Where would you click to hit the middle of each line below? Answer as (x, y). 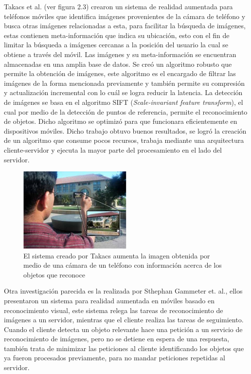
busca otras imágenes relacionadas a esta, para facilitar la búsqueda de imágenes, (125, 26)
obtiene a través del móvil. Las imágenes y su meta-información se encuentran (120, 54)
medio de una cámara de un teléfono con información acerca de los (123, 265)
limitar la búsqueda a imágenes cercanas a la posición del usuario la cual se (116, 45)
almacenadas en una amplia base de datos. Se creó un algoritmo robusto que (118, 64)
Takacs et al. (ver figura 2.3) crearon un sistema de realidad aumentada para (118, 6)
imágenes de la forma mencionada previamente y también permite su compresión (125, 83)
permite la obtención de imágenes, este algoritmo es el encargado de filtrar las (120, 73)
